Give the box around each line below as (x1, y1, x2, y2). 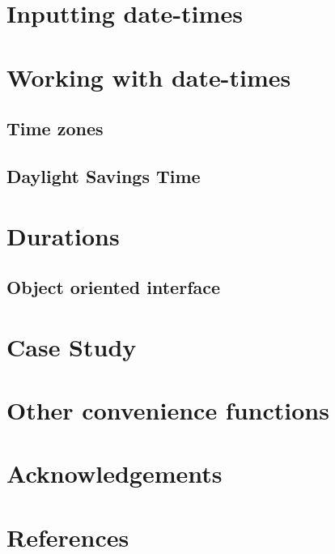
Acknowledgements (6, 457, 223, 490)
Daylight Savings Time (6, 163, 201, 188)
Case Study (6, 330, 137, 363)
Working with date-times (6, 60, 291, 93)
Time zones (6, 116, 104, 141)
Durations (6, 219, 120, 252)
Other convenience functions (6, 394, 329, 427)
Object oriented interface (6, 275, 221, 300)
